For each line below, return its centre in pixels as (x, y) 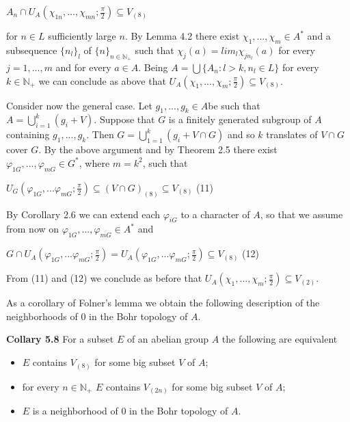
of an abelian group (167, 339)
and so (241, 134)
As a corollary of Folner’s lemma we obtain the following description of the (163, 303)
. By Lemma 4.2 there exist (182, 36)
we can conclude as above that (102, 80)
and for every (83, 67)
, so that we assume (301, 214)
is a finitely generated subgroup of (240, 119)
